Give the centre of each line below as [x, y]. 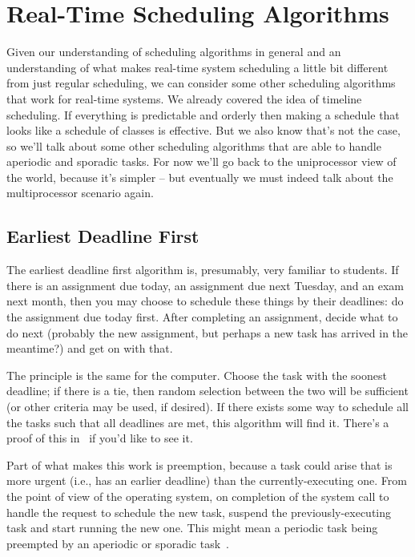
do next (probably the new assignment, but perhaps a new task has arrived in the [207, 332]
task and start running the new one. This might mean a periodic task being [192, 528]
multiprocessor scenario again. [80, 193]
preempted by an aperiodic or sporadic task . [118, 543]
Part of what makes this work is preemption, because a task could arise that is [199, 464]
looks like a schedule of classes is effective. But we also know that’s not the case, [203, 130]
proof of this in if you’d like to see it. [100, 438]
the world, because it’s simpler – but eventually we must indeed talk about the [200, 177]
